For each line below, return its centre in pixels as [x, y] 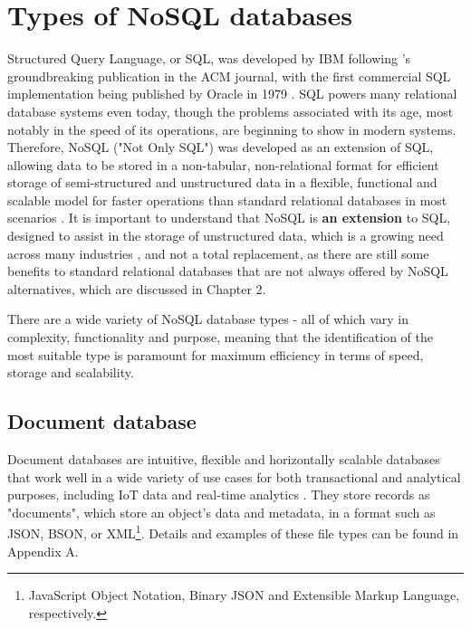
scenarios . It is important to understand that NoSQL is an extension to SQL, [229, 218]
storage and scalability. [71, 372]
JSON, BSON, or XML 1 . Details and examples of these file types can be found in [233, 532]
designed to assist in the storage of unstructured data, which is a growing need [226, 236]
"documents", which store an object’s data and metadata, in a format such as [221, 512]
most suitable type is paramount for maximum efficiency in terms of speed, [216, 354]
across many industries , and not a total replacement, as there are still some [218, 253]
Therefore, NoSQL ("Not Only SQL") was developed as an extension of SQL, [221, 147]
